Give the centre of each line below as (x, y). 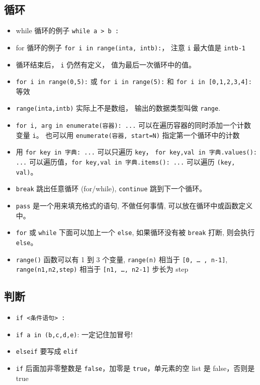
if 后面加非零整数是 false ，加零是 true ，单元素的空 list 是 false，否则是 (135, 368)
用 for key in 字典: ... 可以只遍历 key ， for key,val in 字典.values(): (137, 152)
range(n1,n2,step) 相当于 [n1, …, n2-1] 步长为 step (102, 269)
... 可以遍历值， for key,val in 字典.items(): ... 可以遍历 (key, (125, 162)
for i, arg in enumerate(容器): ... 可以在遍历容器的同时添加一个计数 (134, 125)
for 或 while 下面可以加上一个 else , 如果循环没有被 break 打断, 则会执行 (135, 232)
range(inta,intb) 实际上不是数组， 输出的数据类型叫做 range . (118, 108)
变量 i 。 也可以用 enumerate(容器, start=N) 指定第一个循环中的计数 (128, 135)
